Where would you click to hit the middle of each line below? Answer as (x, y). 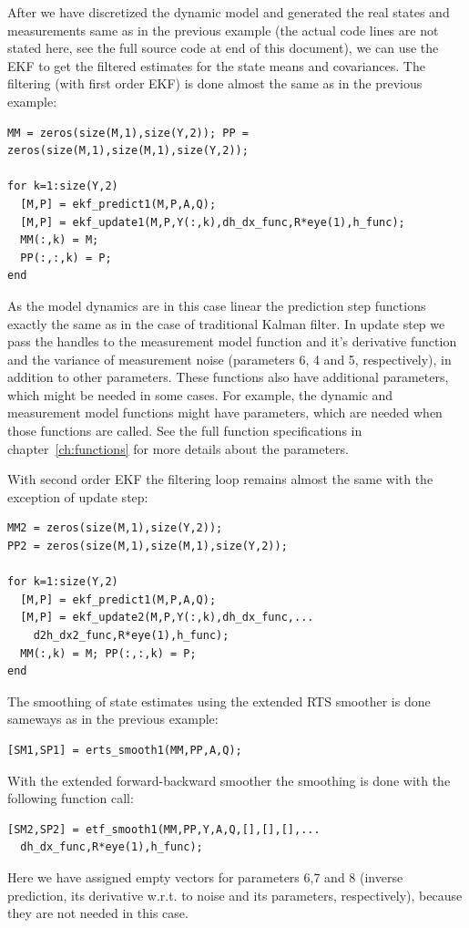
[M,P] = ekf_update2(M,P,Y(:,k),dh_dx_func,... (167, 618)
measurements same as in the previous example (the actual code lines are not (223, 30)
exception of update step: (78, 496)
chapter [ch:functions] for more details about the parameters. (178, 448)
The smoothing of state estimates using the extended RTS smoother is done (219, 701)
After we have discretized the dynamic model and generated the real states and (229, 12)
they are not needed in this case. (98, 913)
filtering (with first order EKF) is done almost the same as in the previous (215, 83)
